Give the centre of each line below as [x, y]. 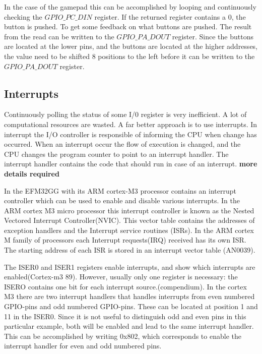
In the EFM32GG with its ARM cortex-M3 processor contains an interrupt [120, 190]
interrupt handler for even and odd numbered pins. [83, 346]
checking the [23, 16]
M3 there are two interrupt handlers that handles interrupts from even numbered [129, 296]
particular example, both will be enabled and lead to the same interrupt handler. [129, 326]
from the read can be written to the [59, 36]
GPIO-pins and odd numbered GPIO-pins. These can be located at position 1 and [131, 306]
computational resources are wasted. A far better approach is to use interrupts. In [131, 124]
